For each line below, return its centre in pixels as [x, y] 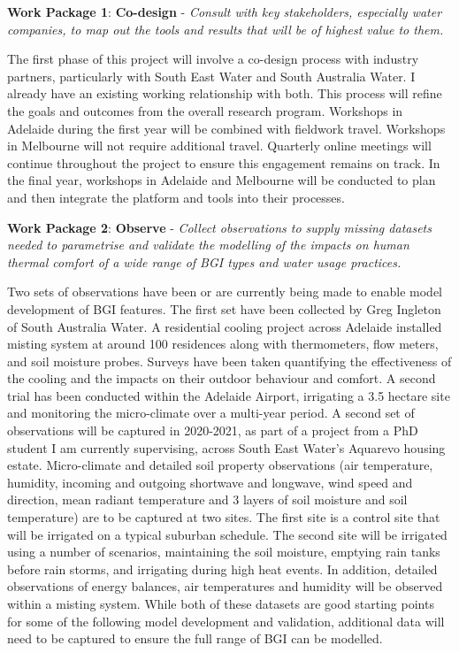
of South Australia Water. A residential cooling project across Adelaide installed [225, 326]
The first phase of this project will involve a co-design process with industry [213, 59]
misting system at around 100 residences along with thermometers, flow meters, [223, 344]
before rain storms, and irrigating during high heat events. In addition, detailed [222, 568]
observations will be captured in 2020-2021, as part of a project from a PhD [213, 430]
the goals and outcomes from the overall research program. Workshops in [205, 110]
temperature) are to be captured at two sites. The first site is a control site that [224, 517]
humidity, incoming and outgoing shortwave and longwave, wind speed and [210, 482]
